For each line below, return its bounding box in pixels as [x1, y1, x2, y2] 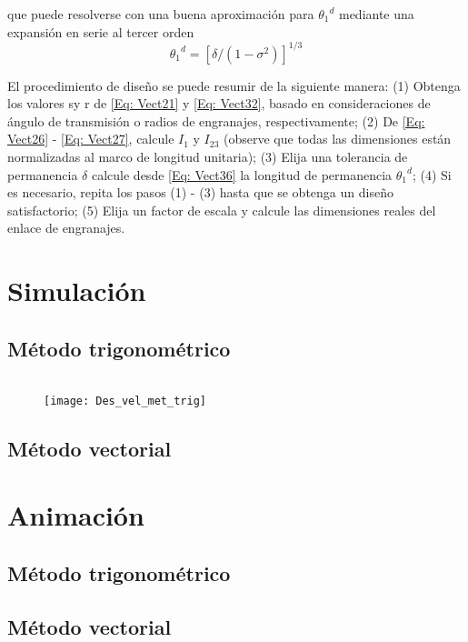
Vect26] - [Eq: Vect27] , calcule [7, 129, 174, 148]
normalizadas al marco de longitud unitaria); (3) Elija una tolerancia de [7, 147, 408, 166]
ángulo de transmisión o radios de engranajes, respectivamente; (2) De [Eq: [7, 111, 425, 130]
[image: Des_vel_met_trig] [44, 394, 206, 407]
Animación [7, 497, 144, 534]
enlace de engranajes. [7, 218, 125, 237]
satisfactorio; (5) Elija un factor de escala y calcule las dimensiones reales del [7, 200, 436, 219]
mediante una [338, 5, 414, 23]
